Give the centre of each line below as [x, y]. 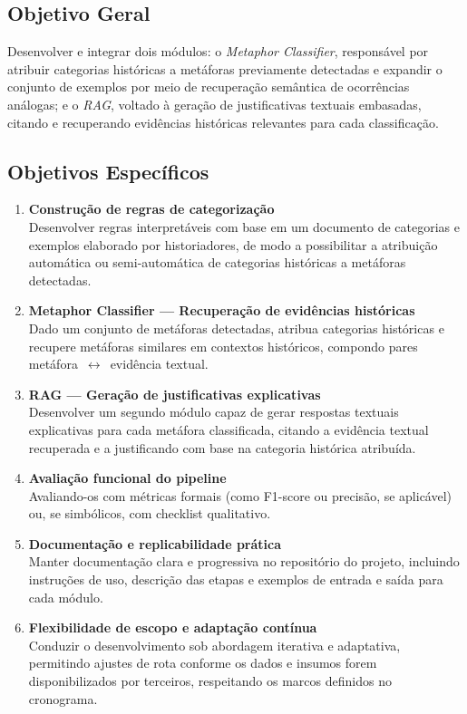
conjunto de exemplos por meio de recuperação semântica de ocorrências [209, 87]
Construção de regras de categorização [151, 209]
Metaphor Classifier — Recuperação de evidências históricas [222, 310]
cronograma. [63, 698]
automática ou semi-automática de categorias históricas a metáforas [217, 262]
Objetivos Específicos [108, 171]
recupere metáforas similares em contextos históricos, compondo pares [223, 346]
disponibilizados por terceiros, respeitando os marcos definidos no [210, 681]
